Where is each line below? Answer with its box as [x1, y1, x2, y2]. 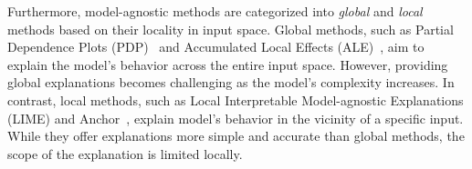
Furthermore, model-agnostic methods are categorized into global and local [7, 2, 423, 20]
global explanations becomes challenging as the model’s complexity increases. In [7, 73, 455, 92]
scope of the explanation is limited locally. [7, 144, 243, 163]
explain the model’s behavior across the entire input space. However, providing [7, 55, 448, 74]
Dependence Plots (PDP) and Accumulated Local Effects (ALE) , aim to [7, 37, 425, 56]
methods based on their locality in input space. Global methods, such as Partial [7, 19, 454, 38]
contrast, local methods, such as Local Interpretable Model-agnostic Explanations [7, 90, 464, 109]
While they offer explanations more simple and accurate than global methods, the [7, 126, 465, 145]
